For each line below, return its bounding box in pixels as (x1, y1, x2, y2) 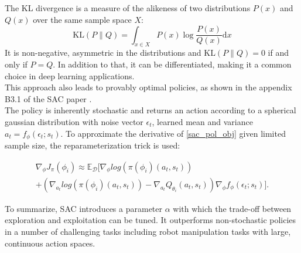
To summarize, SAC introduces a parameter (5, 202, 163, 214)
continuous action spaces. (5, 237, 95, 249)
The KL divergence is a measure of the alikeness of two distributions (5, 2, 251, 14)
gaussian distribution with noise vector (5, 116, 143, 128)
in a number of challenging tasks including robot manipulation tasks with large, (5, 225, 291, 237)
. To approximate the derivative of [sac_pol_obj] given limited (60, 127, 286, 139)
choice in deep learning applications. (5, 69, 135, 82)
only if (5, 58, 28, 70)
